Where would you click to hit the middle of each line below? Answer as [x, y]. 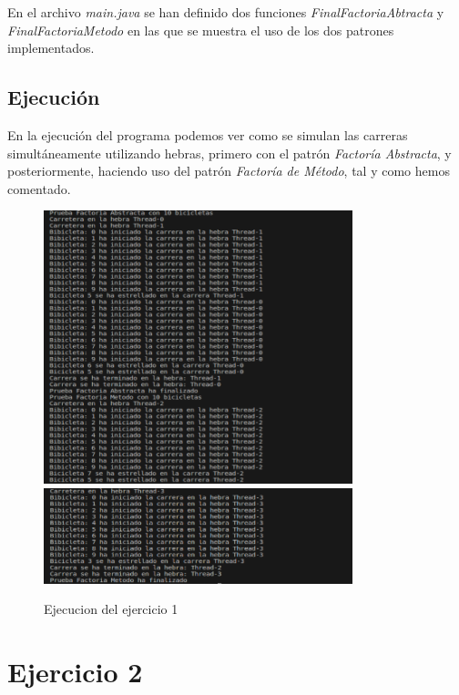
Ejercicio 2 [75, 671]
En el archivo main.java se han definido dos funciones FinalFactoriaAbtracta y [226, 12]
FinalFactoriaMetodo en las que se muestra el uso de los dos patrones [201, 30]
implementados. [51, 48]
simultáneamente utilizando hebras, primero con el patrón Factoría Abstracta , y [229, 153]
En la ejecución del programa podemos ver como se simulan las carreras [208, 134]
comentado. [39, 188]
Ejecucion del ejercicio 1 [111, 609]
